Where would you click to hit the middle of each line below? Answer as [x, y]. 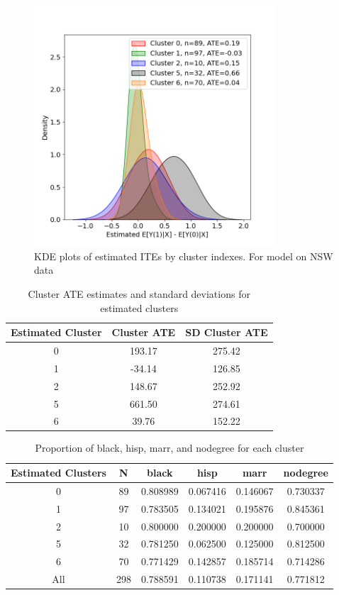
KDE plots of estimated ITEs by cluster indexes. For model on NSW [184, 256]
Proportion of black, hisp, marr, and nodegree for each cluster [169, 448]
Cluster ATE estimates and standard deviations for [139, 293]
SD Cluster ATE [227, 332]
